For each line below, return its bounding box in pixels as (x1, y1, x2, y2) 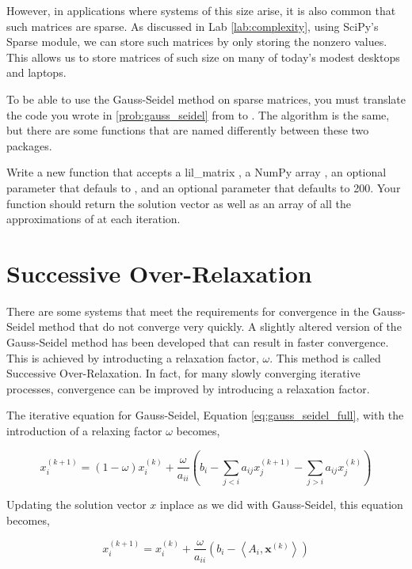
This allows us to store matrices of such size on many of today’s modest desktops (6, 48, 400, 65)
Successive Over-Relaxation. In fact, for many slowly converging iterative (6, 365, 360, 381)
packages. (6, 137, 52, 154)
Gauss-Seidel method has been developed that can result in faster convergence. (6, 334, 389, 351)
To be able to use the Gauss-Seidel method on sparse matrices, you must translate (6, 90, 406, 107)
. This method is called (269, 349, 381, 366)
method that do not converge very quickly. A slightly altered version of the (38, 318, 402, 335)
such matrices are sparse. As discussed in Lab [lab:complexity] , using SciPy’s (6, 17, 379, 34)
